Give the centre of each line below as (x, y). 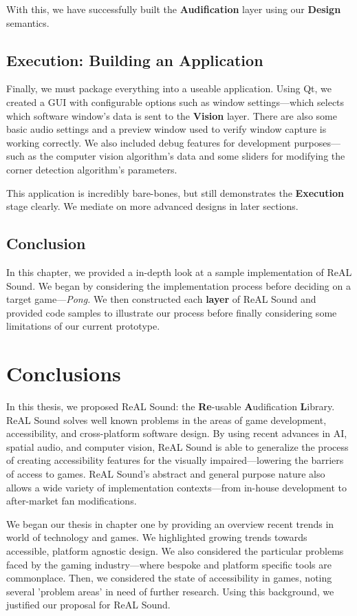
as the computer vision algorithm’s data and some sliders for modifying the (186, 156)
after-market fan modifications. (72, 501)
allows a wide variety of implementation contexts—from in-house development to (176, 487)
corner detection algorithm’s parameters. (92, 169)
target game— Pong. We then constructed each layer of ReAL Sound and (161, 299)
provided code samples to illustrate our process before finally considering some (172, 312)
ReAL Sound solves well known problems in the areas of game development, (166, 419)
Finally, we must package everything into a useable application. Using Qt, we (169, 88)
